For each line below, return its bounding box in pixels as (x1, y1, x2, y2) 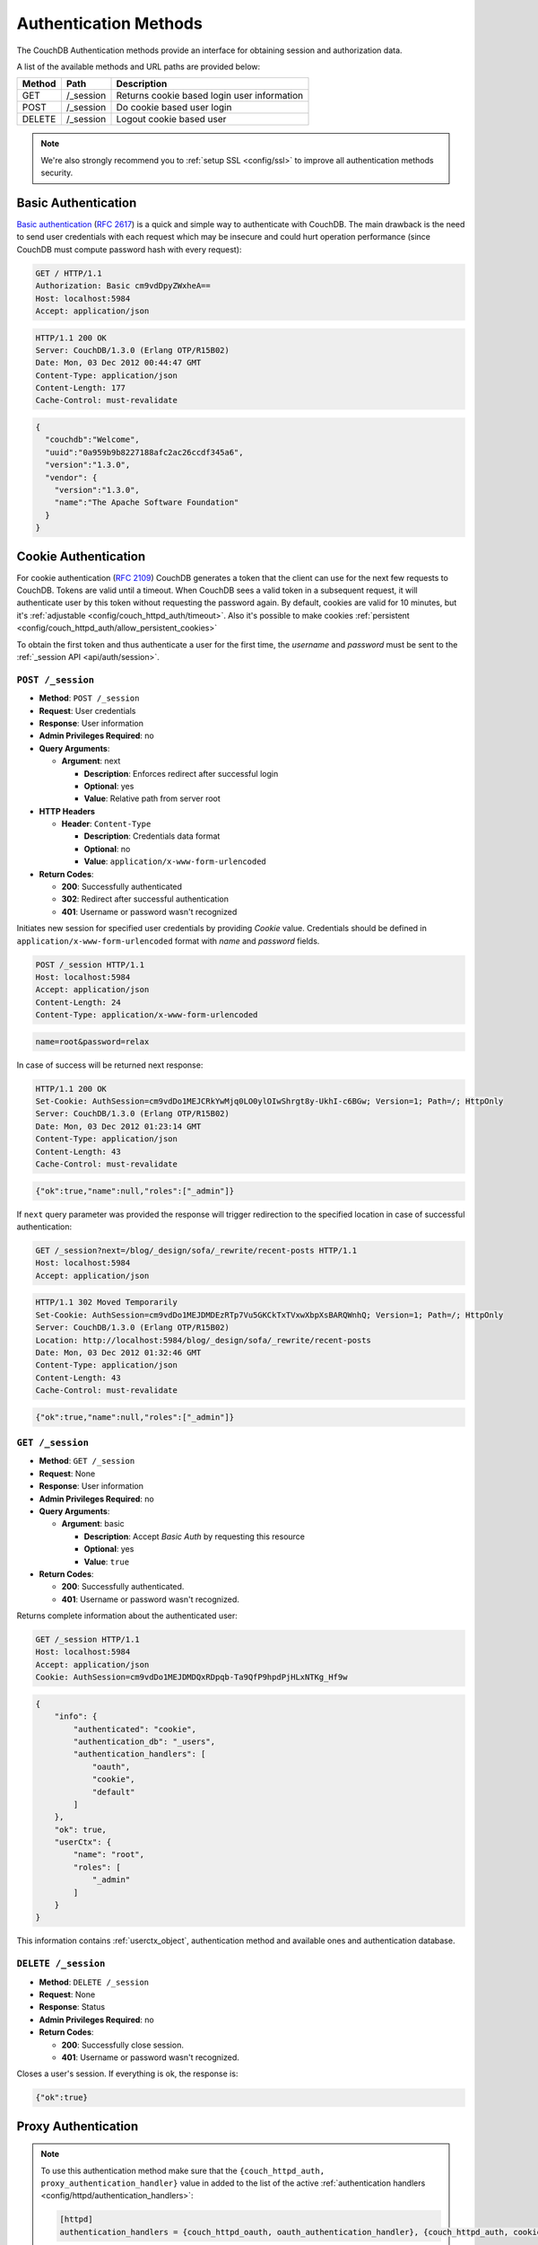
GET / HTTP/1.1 (35, 268, 102, 278)
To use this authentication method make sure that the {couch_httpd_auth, (40, 2165, 325, 2176)
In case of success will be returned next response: (16, 1060, 204, 1070)
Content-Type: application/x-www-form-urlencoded (35, 1010, 258, 1020)
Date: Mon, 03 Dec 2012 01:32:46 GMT (35, 1347, 202, 1358)
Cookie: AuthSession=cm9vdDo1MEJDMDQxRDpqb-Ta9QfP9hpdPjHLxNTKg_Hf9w (35, 1672, 348, 1683)
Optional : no (83, 843, 131, 854)
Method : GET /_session (39, 1456, 135, 1466)
